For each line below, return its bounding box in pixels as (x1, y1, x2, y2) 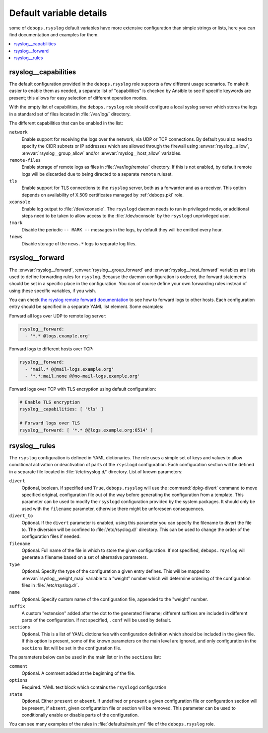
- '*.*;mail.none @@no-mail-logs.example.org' (25, 373, 140, 379)
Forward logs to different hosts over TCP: (9, 346, 94, 352)
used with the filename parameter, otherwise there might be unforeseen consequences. (21, 506, 204, 512)
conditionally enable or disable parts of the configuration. (21, 712, 139, 718)
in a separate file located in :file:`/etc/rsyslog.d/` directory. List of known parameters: (9, 468, 183, 475)
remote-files (9, 157, 41, 163)
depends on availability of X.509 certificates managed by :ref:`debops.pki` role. (21, 192, 184, 198)
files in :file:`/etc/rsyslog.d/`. (21, 582, 79, 588)
